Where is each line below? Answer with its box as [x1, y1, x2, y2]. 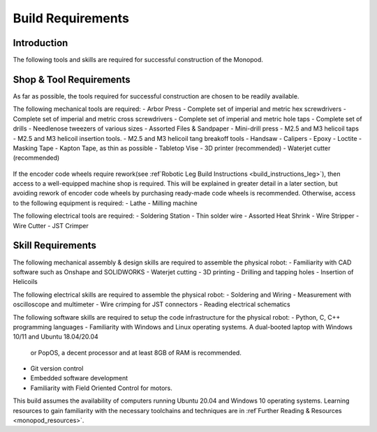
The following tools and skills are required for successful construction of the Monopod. [13, 56, 263, 64]
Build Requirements [13, 10, 129, 26]
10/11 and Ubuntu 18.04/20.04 [13, 332, 99, 341]
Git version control [30, 364, 84, 373]
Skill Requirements [13, 239, 97, 251]
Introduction [13, 37, 68, 49]
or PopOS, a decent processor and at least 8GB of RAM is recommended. [30, 348, 242, 357]
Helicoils [13, 278, 38, 286]
